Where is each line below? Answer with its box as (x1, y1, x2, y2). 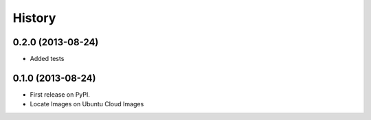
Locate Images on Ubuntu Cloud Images (30, 100, 144, 108)
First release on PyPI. (30, 90, 91, 99)
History (12, 10, 56, 25)
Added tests (30, 55, 65, 63)
